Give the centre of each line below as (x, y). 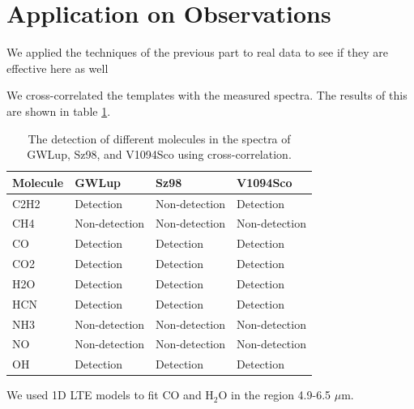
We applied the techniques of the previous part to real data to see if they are (197, 52)
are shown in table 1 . (59, 111)
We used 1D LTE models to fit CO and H (110, 395)
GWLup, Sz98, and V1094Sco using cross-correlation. (159, 154)
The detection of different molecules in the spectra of (159, 138)
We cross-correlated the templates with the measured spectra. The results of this (207, 95)
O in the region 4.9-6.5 (275, 395)
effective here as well (58, 68)
